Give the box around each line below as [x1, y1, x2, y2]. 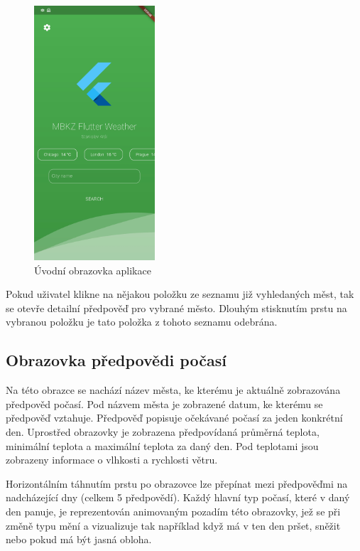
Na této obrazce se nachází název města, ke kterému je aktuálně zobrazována [6, 383, 341, 397]
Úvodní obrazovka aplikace [34, 262, 151, 277]
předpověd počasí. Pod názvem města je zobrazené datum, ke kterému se [6, 396, 323, 411]
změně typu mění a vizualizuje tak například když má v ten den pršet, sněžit [6, 518, 341, 533]
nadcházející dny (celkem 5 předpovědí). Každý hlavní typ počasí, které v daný [6, 490, 350, 505]
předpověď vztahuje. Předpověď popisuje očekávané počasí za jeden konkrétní [6, 410, 343, 425]
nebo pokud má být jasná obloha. [6, 532, 152, 547]
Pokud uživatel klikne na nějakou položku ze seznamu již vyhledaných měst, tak [6, 287, 354, 301]
